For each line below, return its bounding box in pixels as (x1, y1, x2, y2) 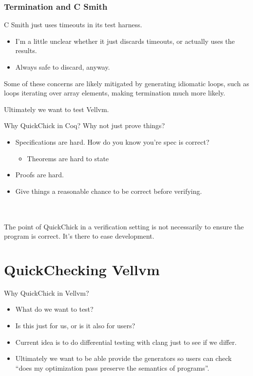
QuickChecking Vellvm (4, 259, 160, 279)
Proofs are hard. (15, 169, 64, 180)
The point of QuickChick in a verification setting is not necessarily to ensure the (4, 221, 244, 231)
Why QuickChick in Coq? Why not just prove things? (4, 120, 165, 131)
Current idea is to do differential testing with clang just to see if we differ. (15, 337, 237, 347)
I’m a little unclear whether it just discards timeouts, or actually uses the (15, 36, 235, 46)
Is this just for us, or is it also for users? (15, 320, 136, 331)
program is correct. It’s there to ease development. (4, 231, 155, 241)
